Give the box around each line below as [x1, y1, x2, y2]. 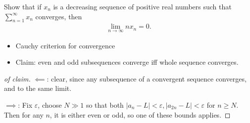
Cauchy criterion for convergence [15, 40, 115, 50]
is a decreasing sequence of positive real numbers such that [53, 1, 232, 11]
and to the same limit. [4, 83, 72, 93]
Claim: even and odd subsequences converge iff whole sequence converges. [15, 57, 239, 67]
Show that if [4, 1, 42, 11]
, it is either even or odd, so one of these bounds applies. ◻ [50, 109, 231, 120]
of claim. [4, 73, 31, 83]
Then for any [4, 109, 44, 120]
